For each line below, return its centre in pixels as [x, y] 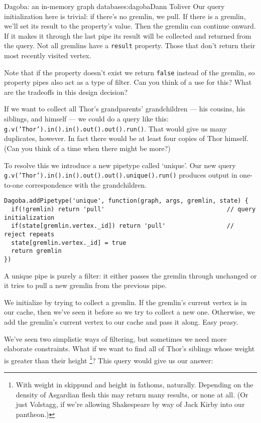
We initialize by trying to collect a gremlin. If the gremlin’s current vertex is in [125, 302]
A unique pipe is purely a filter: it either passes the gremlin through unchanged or [130, 275]
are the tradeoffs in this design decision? [66, 92]
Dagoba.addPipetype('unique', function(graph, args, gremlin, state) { [126, 201]
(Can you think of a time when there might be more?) [87, 148]
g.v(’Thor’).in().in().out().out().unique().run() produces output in [121, 175]
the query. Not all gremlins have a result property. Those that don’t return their [130, 45]
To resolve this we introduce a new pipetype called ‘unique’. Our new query [120, 165]
